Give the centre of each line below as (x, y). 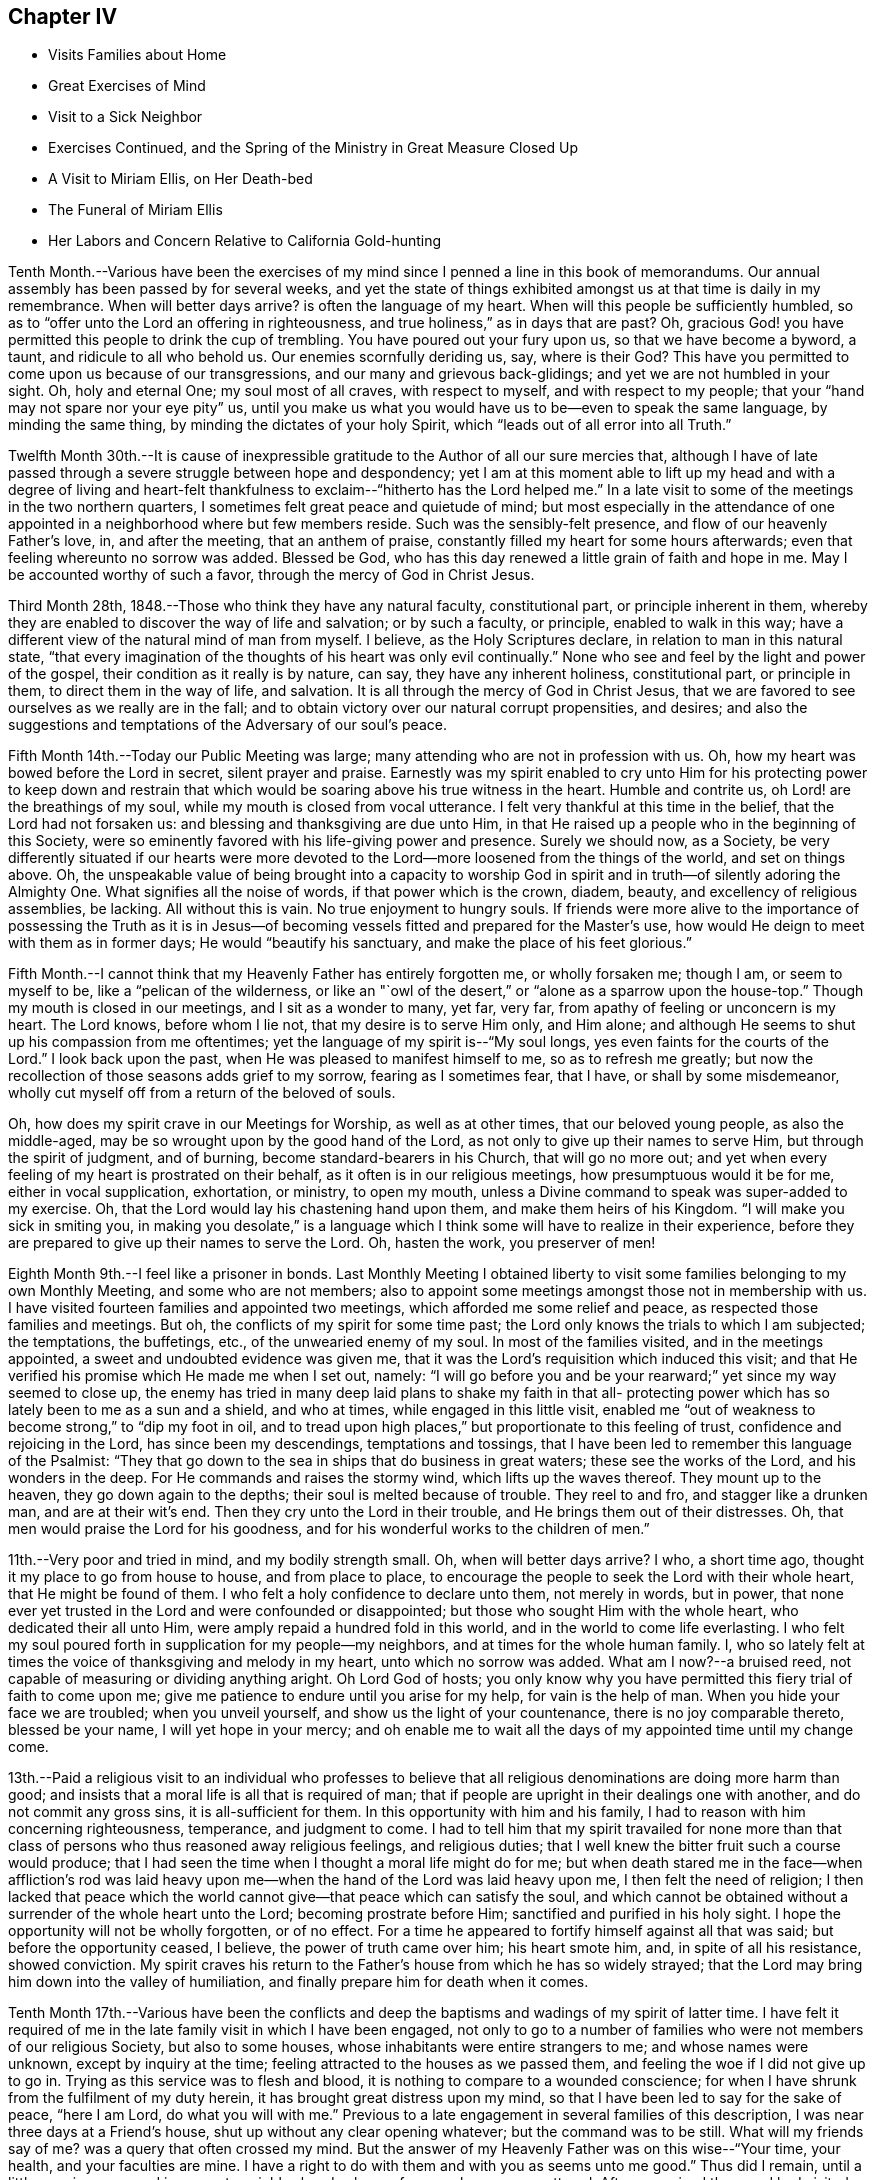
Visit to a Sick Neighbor (125, 117)
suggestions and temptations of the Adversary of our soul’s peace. (227, 725)
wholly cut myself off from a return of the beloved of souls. (202, 1093)
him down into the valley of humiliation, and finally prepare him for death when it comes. (298, 1982)
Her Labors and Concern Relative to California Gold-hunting (245, 241)
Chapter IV (63, 16)
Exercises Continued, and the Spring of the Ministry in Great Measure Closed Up (313, 148)
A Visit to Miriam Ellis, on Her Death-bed (180, 179)
